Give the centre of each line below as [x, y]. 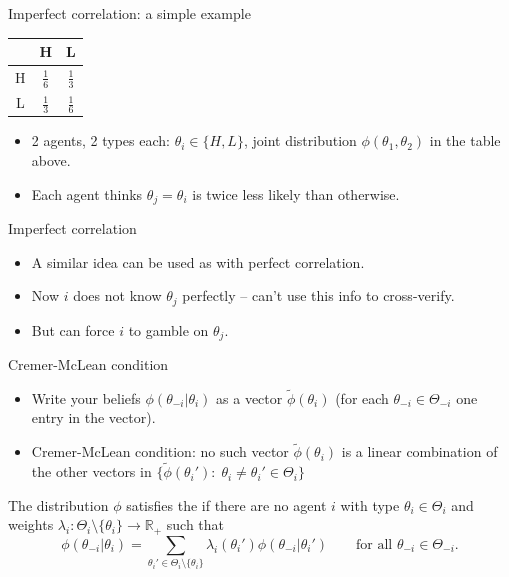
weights [31, 524]
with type [370, 504]
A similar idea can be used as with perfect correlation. [198, 261]
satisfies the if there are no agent [226, 504]
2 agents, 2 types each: [100, 140]
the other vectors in [91, 471]
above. [51, 159]
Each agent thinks [87, 193]
